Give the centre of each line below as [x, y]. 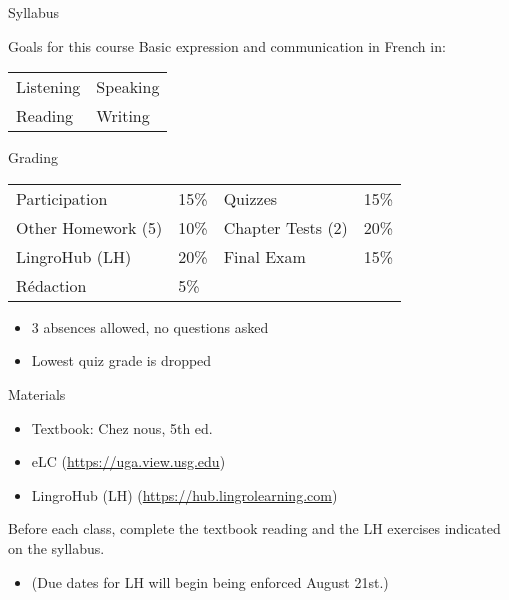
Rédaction [51, 285]
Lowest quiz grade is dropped [121, 360]
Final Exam [264, 256]
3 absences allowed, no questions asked [150, 326]
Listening [48, 87]
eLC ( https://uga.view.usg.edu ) [128, 461]
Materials [37, 393]
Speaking [128, 87]
